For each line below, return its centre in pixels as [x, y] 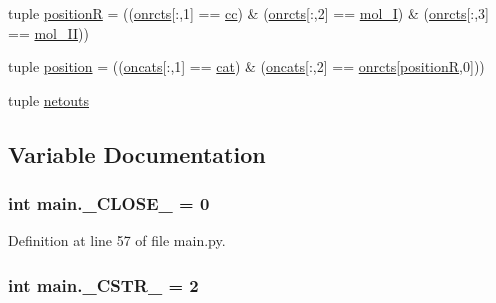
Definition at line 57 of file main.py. [117, 240]
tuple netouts [48, 99]
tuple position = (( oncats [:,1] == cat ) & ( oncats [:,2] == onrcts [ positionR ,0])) [246, 66]
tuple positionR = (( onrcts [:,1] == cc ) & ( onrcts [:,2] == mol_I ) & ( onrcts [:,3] [248, 13]
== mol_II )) [48, 32]
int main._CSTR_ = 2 [103, 284]
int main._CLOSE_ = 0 [109, 203]
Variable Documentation [137, 153]
